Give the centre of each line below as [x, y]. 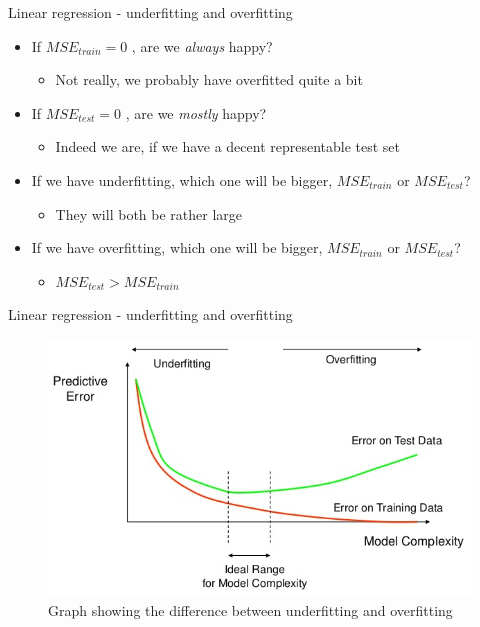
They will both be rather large [149, 213]
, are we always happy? [202, 45]
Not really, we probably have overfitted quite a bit [209, 79]
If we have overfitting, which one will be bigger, [177, 247]
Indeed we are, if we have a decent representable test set [228, 146]
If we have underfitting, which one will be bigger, [182, 179]
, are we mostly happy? [196, 112]
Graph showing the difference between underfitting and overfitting [250, 609]
